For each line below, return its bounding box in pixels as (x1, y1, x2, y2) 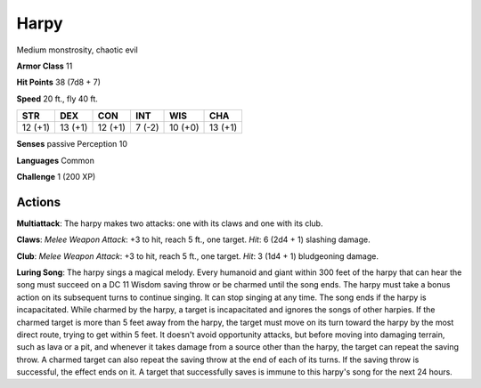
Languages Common (16, 155, 95, 166)
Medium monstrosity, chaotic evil (16, 44, 138, 55)
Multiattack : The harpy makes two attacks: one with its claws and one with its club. (16, 218, 323, 229)
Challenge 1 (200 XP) (16, 171, 96, 182)
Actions (16, 194, 61, 209)
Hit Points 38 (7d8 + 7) (16, 77, 102, 88)
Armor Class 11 (16, 61, 73, 71)
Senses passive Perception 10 (16, 139, 128, 150)
